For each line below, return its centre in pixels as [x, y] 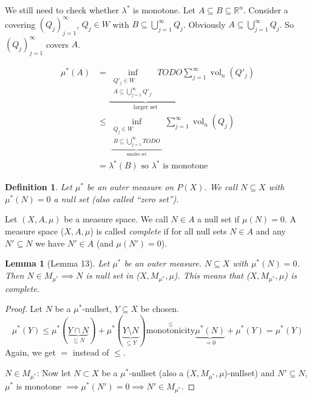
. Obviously [204, 24]
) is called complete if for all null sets [158, 231]
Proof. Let [24, 309]
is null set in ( [113, 275]
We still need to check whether [62, 10]
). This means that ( [212, 275]
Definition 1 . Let [39, 187]
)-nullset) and [249, 372]
